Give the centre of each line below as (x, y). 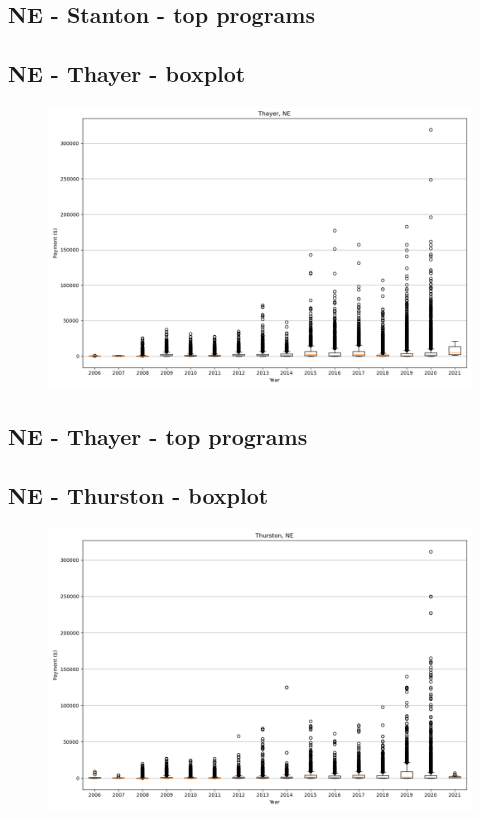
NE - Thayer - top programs (158, 436)
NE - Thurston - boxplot (138, 495)
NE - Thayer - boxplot (127, 73)
